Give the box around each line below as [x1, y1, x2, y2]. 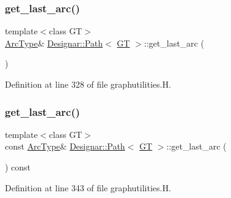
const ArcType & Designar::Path [5, 140, 125, 153]
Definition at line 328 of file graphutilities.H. [5, 78, 171, 90]
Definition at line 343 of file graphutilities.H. [5, 181, 171, 194]
